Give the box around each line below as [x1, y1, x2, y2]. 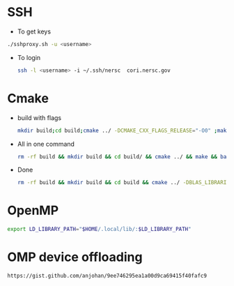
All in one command [17, 140, 75, 148]
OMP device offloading [7, 249, 143, 265]
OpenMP [7, 203, 59, 218]
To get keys [17, 27, 51, 36]
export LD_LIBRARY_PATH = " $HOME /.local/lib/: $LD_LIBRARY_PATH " [7, 226, 192, 233]
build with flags [17, 113, 61, 122]
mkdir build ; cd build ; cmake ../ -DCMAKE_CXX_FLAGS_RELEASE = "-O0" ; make [17, 127, 230, 134]
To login [17, 53, 41, 61]
